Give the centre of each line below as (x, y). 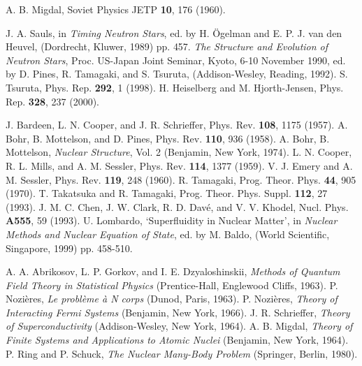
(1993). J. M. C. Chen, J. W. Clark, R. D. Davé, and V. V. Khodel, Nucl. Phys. (177, 206)
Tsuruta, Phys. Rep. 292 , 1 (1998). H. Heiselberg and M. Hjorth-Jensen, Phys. (175, 87)
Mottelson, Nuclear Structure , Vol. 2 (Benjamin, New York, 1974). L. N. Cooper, (179, 152)
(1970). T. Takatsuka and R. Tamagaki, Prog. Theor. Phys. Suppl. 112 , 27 (167, 193)
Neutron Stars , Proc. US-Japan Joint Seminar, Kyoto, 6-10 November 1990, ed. (176, 60)
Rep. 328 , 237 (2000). (53, 101)
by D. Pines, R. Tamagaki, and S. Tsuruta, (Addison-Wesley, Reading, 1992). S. (177, 74)
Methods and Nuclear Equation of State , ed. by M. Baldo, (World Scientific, (168, 234)
